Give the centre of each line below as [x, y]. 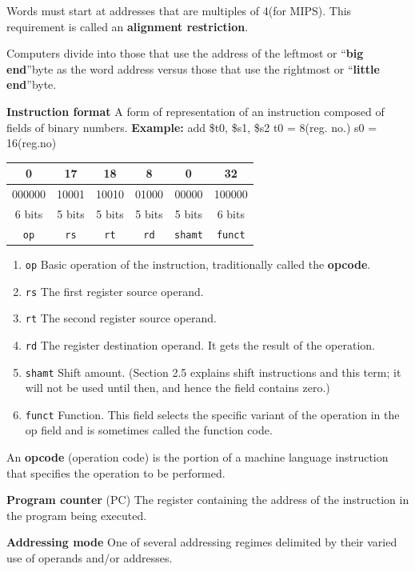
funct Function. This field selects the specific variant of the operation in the [212, 414]
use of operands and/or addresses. [90, 558]
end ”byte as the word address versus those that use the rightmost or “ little [193, 68]
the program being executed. [77, 515]
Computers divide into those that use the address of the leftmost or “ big [185, 53]
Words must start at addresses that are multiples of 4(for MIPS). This [179, 10]
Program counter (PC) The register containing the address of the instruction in [208, 500]
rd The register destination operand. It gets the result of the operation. [200, 344]
